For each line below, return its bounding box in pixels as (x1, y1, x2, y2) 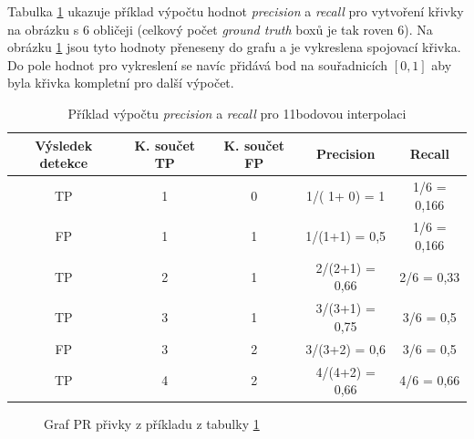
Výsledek (35, 135, 93, 154)
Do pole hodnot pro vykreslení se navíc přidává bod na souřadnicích (7, 55, 388, 74)
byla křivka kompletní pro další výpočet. (7, 73, 234, 92)
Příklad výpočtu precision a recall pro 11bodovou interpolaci (67, 103, 407, 122)
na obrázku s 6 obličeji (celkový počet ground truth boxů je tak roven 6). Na (7, 19, 433, 38)
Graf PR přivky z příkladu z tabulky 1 (44, 414, 260, 434)
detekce (39, 153, 88, 172)
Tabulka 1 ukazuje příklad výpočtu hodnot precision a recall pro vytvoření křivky (7, 2, 464, 20)
